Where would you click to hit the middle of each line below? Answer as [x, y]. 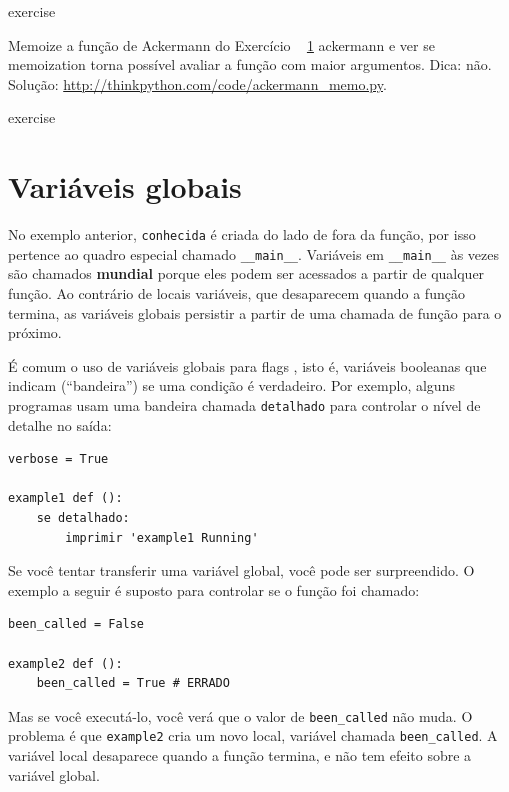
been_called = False [76, 624]
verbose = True [58, 459]
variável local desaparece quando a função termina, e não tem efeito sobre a [240, 755]
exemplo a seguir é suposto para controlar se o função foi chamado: [214, 589]
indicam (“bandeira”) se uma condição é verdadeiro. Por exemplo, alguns [231, 385]
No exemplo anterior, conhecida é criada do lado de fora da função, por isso [242, 234]
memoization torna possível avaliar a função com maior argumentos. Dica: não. [250, 64]
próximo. [35, 332]
